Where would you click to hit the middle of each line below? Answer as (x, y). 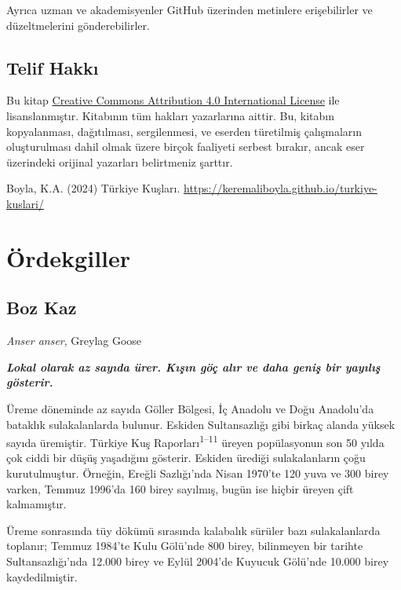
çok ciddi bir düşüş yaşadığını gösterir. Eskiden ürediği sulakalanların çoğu (186, 458)
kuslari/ (25, 203)
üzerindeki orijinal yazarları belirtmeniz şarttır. (120, 161)
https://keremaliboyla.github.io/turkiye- (281, 188)
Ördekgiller (69, 257)
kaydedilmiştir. (42, 576)
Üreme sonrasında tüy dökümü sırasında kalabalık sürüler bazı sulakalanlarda (193, 530)
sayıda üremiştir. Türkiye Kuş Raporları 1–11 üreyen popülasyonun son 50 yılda (195, 441)
